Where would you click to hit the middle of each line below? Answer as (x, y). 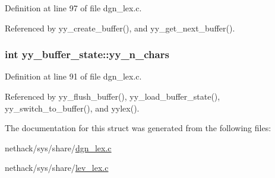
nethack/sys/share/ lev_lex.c (57, 168)
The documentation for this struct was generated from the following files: (138, 128)
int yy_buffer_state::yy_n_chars (87, 54)
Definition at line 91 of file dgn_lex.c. (73, 76)
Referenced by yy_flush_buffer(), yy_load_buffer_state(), (113, 96)
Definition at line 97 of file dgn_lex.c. (73, 8)
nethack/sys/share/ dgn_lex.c (58, 147)
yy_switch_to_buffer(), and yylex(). (72, 108)
